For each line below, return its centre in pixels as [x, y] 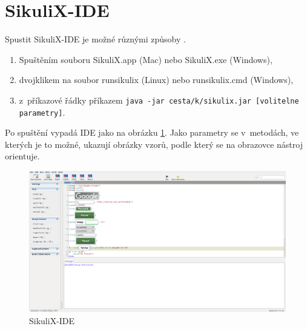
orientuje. [22, 156]
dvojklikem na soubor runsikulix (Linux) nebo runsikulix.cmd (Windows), [156, 80]
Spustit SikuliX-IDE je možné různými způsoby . [95, 39]
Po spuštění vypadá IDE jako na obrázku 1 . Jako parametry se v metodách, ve [152, 132]
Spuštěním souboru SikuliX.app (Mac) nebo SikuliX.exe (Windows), [146, 59]
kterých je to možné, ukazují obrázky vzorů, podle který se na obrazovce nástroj [154, 144]
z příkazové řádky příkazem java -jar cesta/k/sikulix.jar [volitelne [159, 100]
